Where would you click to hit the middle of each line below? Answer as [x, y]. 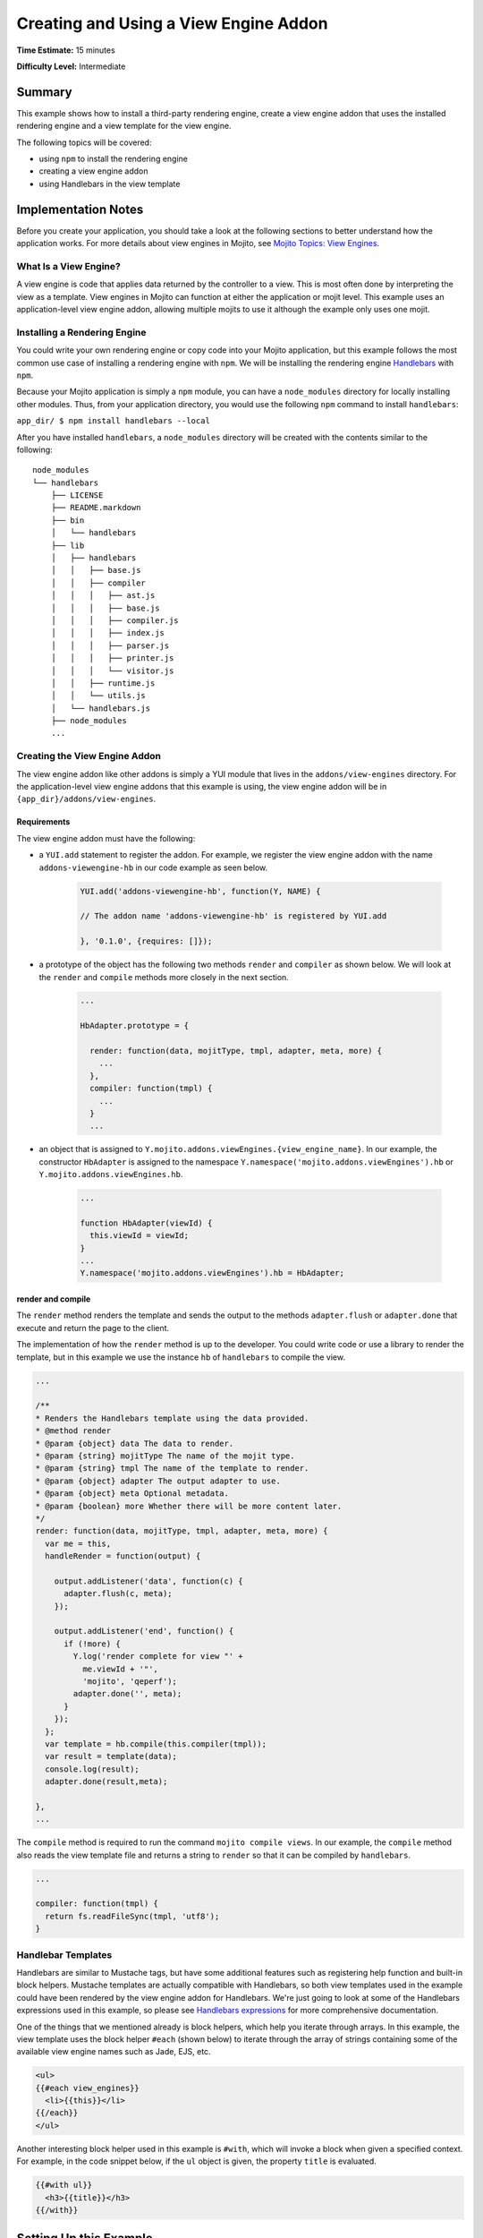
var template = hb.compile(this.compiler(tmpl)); [156, 1744]
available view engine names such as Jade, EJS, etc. [114, 2052]
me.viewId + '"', [120, 1669]
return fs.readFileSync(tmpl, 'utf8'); [132, 1916]
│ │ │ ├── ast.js [103, 596]
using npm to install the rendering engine [113, 159]
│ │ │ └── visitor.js [112, 671]
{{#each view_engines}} [88, 2088]
